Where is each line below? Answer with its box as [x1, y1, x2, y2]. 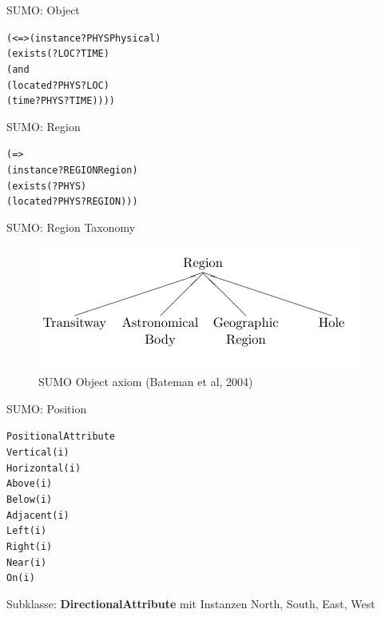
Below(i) [6, 494, 53, 506]
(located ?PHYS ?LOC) [6, 79, 109, 91]
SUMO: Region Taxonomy [6, 219, 136, 236]
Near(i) [6, 556, 47, 568]
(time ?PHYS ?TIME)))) [6, 95, 116, 107]
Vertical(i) [6, 447, 69, 459]
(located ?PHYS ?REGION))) [6, 196, 138, 208]
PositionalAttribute [6, 431, 116, 443]
